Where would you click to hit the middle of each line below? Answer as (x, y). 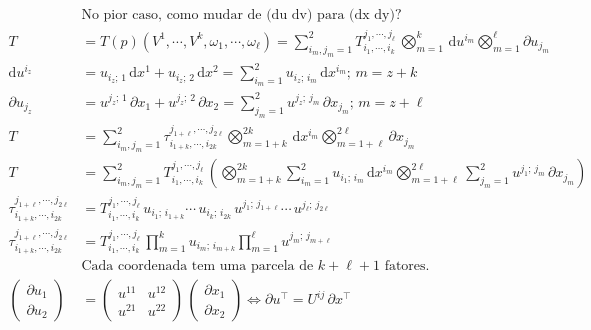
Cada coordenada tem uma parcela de (197, 266)
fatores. (407, 266)
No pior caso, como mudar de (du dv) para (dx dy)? (241, 15)
